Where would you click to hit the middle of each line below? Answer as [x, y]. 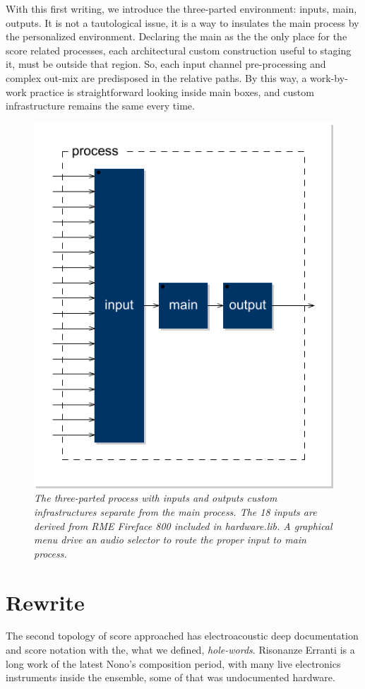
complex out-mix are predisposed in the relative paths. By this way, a [156, 77]
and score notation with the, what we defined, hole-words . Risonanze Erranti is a [180, 650]
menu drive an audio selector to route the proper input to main [170, 540]
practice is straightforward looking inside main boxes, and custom [172, 92]
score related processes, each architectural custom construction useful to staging [179, 50]
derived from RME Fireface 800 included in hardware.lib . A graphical [183, 525]
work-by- [329, 77]
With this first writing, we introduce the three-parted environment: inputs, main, [181, 8]
